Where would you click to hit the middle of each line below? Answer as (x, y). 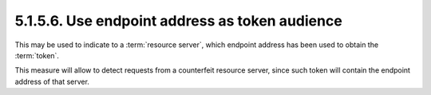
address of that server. (52, 81)
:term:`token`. (37, 55)
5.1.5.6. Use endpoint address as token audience (178, 21)
